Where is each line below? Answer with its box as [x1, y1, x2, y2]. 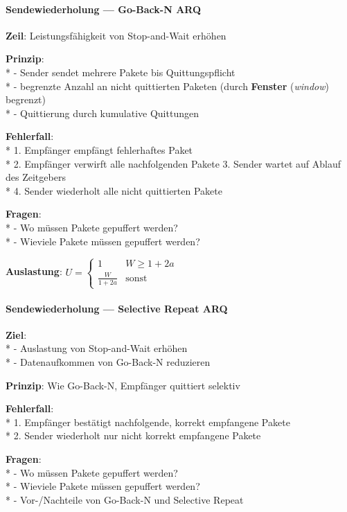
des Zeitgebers [6, 170, 66, 184]
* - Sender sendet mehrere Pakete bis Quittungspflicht [6, 64, 235, 79]
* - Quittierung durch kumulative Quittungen [6, 105, 199, 120]
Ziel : [6, 327, 27, 342]
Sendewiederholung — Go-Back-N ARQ [6, 1, 202, 16]
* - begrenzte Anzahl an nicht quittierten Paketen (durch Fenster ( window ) [6, 78, 329, 93]
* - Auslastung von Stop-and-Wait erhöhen [6, 341, 188, 355]
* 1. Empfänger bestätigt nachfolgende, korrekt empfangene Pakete [6, 414, 290, 429]
